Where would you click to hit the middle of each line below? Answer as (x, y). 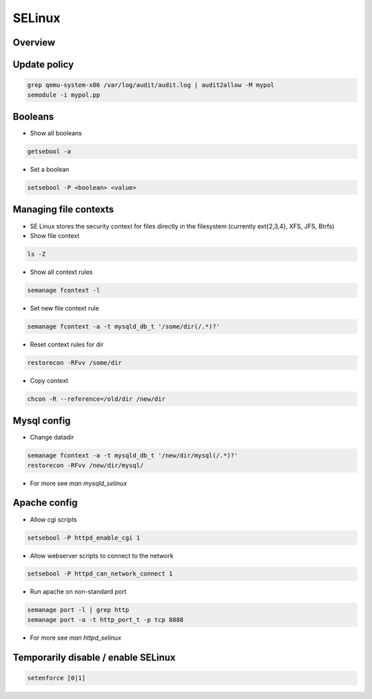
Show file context (55, 235)
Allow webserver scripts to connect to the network (102, 555)
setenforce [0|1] (56, 678)
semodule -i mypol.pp (64, 95)
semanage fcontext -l (64, 290)
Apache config (45, 503)
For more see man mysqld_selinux (79, 483)
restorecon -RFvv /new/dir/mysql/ (85, 465)
